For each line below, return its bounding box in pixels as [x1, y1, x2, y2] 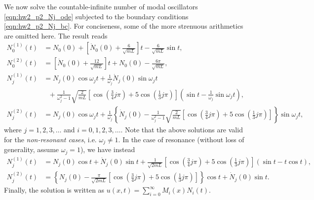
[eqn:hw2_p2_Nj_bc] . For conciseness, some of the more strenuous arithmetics [4, 21, 243, 31]
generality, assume [4, 144, 59, 155]
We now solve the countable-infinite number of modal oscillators [4, 1, 198, 11]
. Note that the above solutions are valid [120, 124, 243, 135]
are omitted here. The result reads [4, 30, 108, 40]
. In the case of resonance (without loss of [118, 134, 244, 144]
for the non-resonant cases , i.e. [4, 134, 97, 144]
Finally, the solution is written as [4, 185, 105, 195]
